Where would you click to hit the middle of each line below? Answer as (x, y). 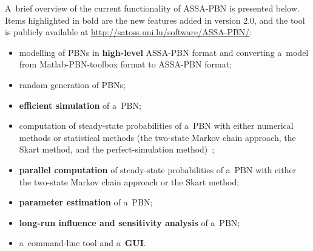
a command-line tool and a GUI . (82, 243)
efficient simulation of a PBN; (80, 105)
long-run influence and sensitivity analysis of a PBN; (130, 222)
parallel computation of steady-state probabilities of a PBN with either (158, 169)
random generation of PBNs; (72, 84)
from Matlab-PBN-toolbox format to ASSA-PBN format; (125, 64)
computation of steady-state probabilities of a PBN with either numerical (156, 125)
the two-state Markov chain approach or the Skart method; (129, 181)
